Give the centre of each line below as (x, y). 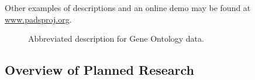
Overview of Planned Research (100, 70)
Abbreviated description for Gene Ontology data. (116, 39)
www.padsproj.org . (38, 19)
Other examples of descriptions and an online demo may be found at (128, 8)
